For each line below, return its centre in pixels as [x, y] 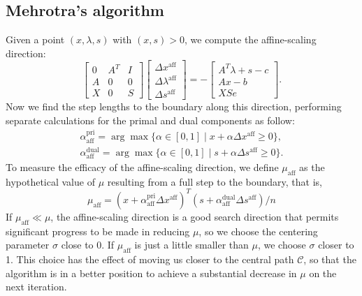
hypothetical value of [50, 181]
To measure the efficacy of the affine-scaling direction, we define [142, 166]
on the [323, 273]
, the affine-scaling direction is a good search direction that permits [195, 216]
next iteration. [36, 287]
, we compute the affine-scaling [251, 39]
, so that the [330, 259]
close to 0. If [88, 245]
